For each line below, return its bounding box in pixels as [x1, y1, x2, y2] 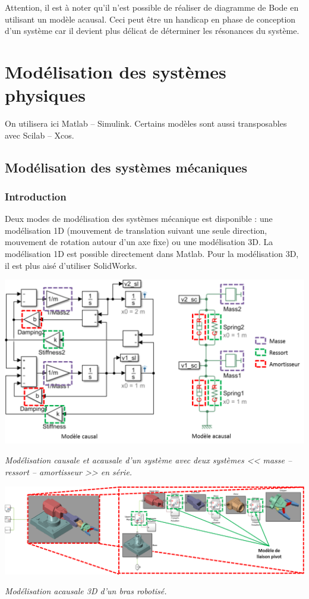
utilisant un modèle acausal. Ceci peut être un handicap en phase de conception [5, 12, 296, 25]
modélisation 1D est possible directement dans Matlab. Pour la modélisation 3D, [5, 247, 299, 260]
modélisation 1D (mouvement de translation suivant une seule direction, [5, 224, 267, 236]
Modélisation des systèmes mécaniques [5, 158, 248, 176]
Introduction [5, 189, 67, 203]
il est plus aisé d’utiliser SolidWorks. [5, 259, 137, 271]
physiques [5, 83, 86, 107]
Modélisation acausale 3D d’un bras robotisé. [5, 585, 167, 597]
